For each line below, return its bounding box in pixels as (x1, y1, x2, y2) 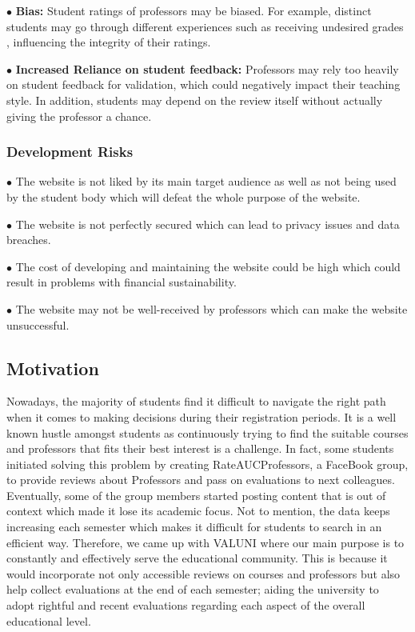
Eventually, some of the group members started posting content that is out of (6, 486, 386, 503)
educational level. (6, 612, 91, 629)
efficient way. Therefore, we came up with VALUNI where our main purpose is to (6, 534, 405, 550)
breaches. (6, 231, 51, 248)
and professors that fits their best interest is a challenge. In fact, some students (6, 440, 394, 457)
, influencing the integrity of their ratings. (6, 34, 211, 50)
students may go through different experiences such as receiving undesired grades (6, 18, 404, 34)
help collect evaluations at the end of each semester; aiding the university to (6, 581, 379, 598)
